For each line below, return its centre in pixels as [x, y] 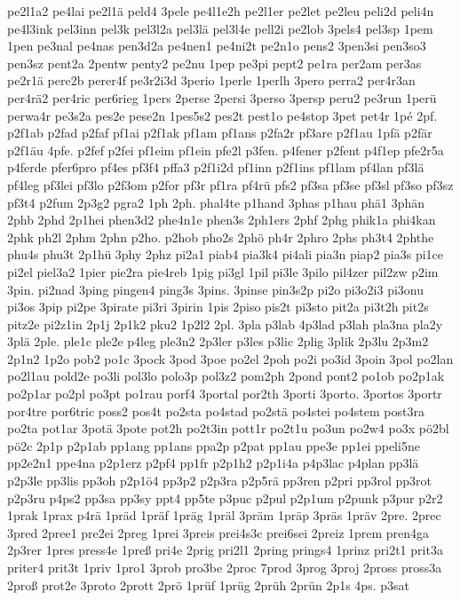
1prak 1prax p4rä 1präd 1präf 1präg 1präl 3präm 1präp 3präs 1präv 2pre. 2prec [224, 515]
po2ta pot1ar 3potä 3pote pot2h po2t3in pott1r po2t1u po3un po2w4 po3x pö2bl [228, 428]
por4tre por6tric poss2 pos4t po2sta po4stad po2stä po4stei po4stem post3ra [216, 411]
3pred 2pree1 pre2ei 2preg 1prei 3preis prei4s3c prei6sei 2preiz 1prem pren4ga [218, 532]
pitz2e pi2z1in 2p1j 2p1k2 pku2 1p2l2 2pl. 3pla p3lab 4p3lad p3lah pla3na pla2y [225, 324]
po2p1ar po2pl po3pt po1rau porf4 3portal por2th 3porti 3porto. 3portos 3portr [225, 394]
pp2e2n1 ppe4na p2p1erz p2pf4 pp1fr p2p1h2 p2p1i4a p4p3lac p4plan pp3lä [213, 463]
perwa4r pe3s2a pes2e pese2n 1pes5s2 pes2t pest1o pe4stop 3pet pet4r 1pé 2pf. [222, 115]
